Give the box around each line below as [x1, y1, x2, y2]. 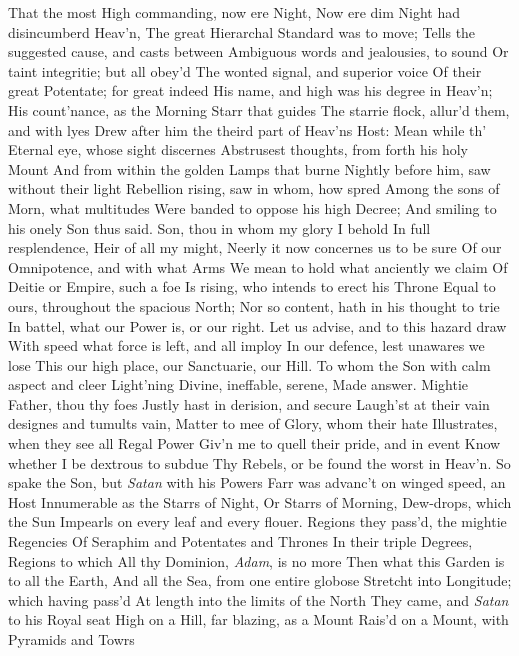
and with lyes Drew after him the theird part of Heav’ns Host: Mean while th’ [8, 119, 487, 140]
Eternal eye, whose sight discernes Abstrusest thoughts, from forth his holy [8, 139, 468, 160]
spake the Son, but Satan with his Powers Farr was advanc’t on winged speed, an [8, 472, 506, 493]
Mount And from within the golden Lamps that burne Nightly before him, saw [8, 158, 491, 179]
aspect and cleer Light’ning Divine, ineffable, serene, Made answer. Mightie [8, 374, 469, 395]
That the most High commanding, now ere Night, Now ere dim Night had [8, 2, 461, 22]
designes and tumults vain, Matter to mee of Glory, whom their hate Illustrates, [8, 413, 498, 434]
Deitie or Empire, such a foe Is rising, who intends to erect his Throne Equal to [8, 276, 496, 297]
